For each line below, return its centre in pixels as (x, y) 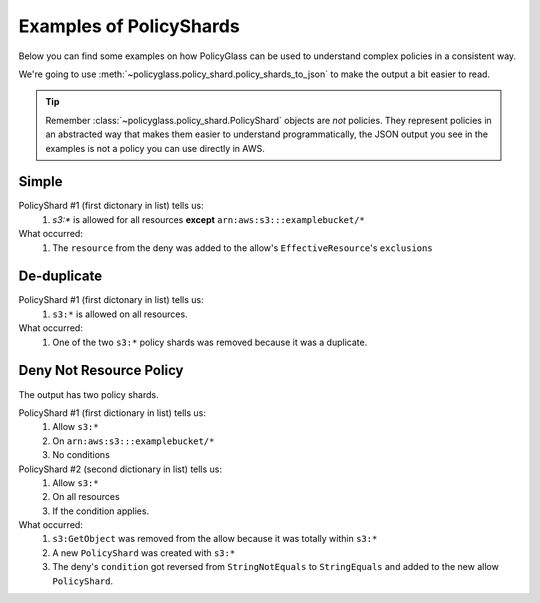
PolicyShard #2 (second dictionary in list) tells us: (120, 469)
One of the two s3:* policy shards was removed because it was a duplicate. (210, 342)
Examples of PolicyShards (129, 26)
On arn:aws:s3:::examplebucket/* (133, 441)
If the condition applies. (101, 511)
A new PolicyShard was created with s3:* (144, 552)
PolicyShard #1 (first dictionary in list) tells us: (112, 412)
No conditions (81, 455)
